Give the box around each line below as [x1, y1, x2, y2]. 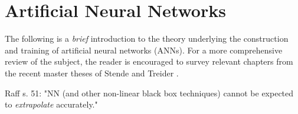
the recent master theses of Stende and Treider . [5, 66, 179, 79]
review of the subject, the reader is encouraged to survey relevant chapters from [5, 55, 293, 68]
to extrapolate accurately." [5, 98, 98, 110]
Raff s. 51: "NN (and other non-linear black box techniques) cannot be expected [5, 86, 294, 99]
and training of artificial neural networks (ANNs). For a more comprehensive [5, 43, 283, 56]
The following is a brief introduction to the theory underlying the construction [5, 32, 289, 45]
